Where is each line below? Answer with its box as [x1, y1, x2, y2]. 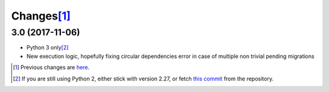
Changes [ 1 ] [11, 9, 71, 23]
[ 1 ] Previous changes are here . [13, 64, 90, 71]
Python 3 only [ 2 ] [26, 44, 69, 51]
